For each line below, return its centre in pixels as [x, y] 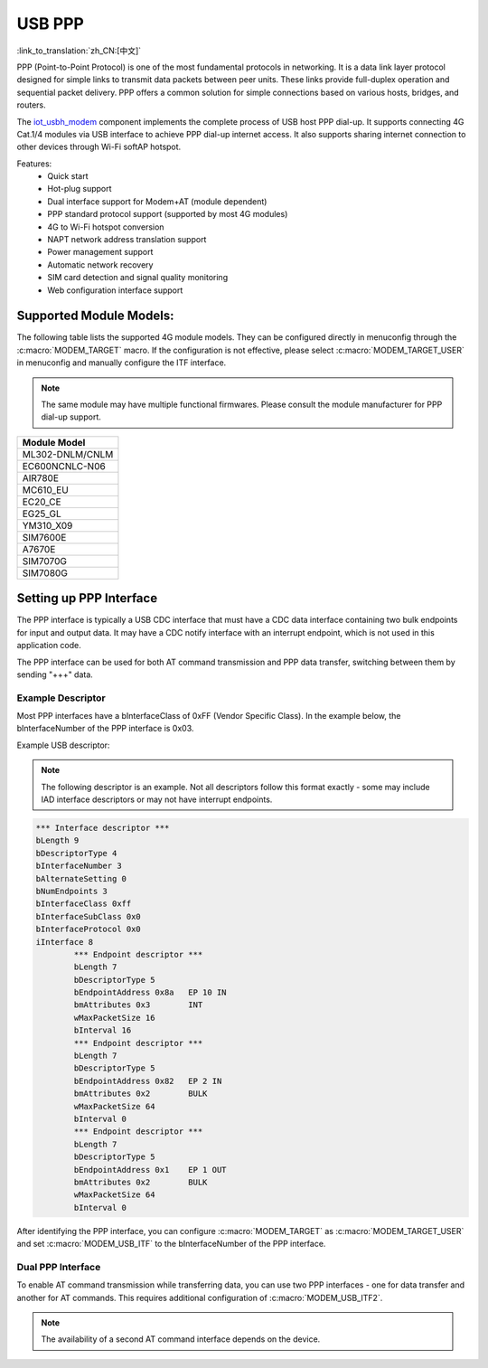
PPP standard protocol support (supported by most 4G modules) [168, 214]
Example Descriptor [61, 698]
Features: [34, 164]
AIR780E [40, 477]
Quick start [68, 176]
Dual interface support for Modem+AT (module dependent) [157, 201]
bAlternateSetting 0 [81, 878]
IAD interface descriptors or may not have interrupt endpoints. [157, 799]
